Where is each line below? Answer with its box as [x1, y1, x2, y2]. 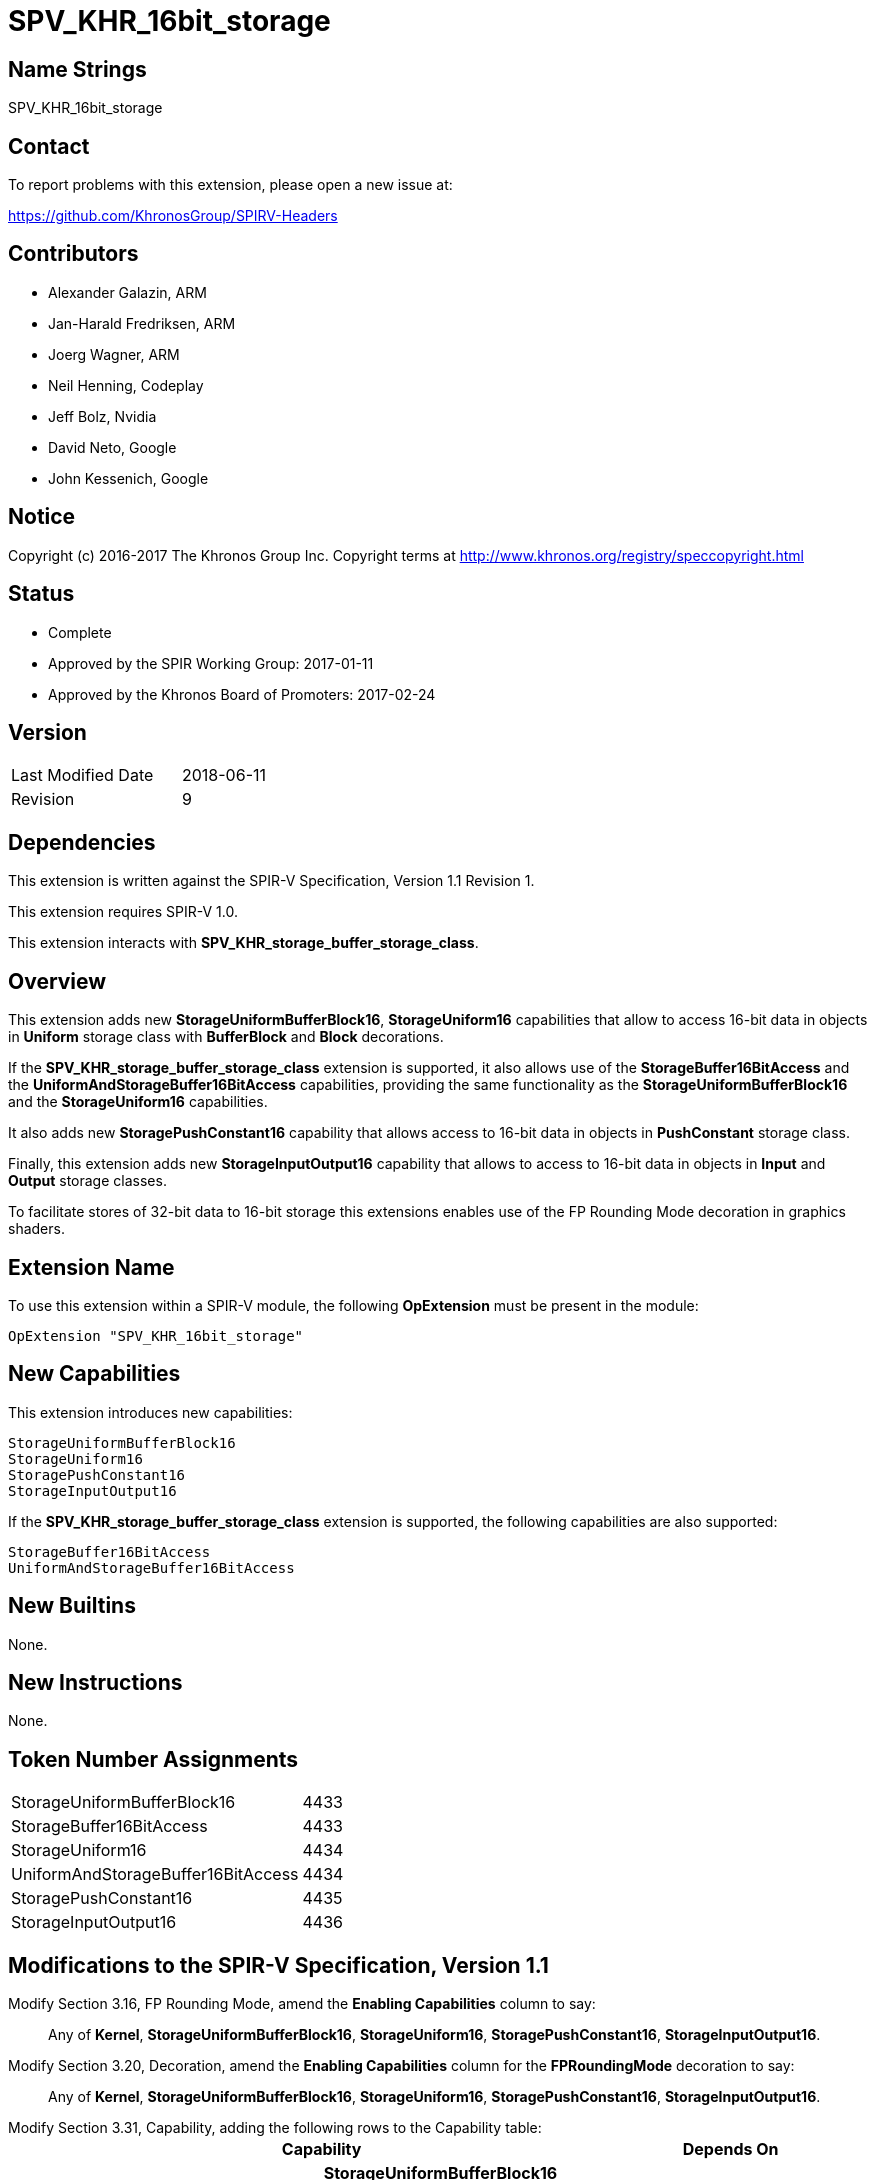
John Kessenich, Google [48, 469, 209, 487]
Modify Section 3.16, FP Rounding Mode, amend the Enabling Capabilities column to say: [8, 1995, 596, 2013]
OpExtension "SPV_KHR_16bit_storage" [8, 1327, 304, 1344]
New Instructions [8, 1670, 183, 1696]
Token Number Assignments [8, 1746, 299, 1772]
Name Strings [8, 56, 147, 82]
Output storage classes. [8, 1172, 167, 1190]
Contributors [8, 241, 139, 267]
